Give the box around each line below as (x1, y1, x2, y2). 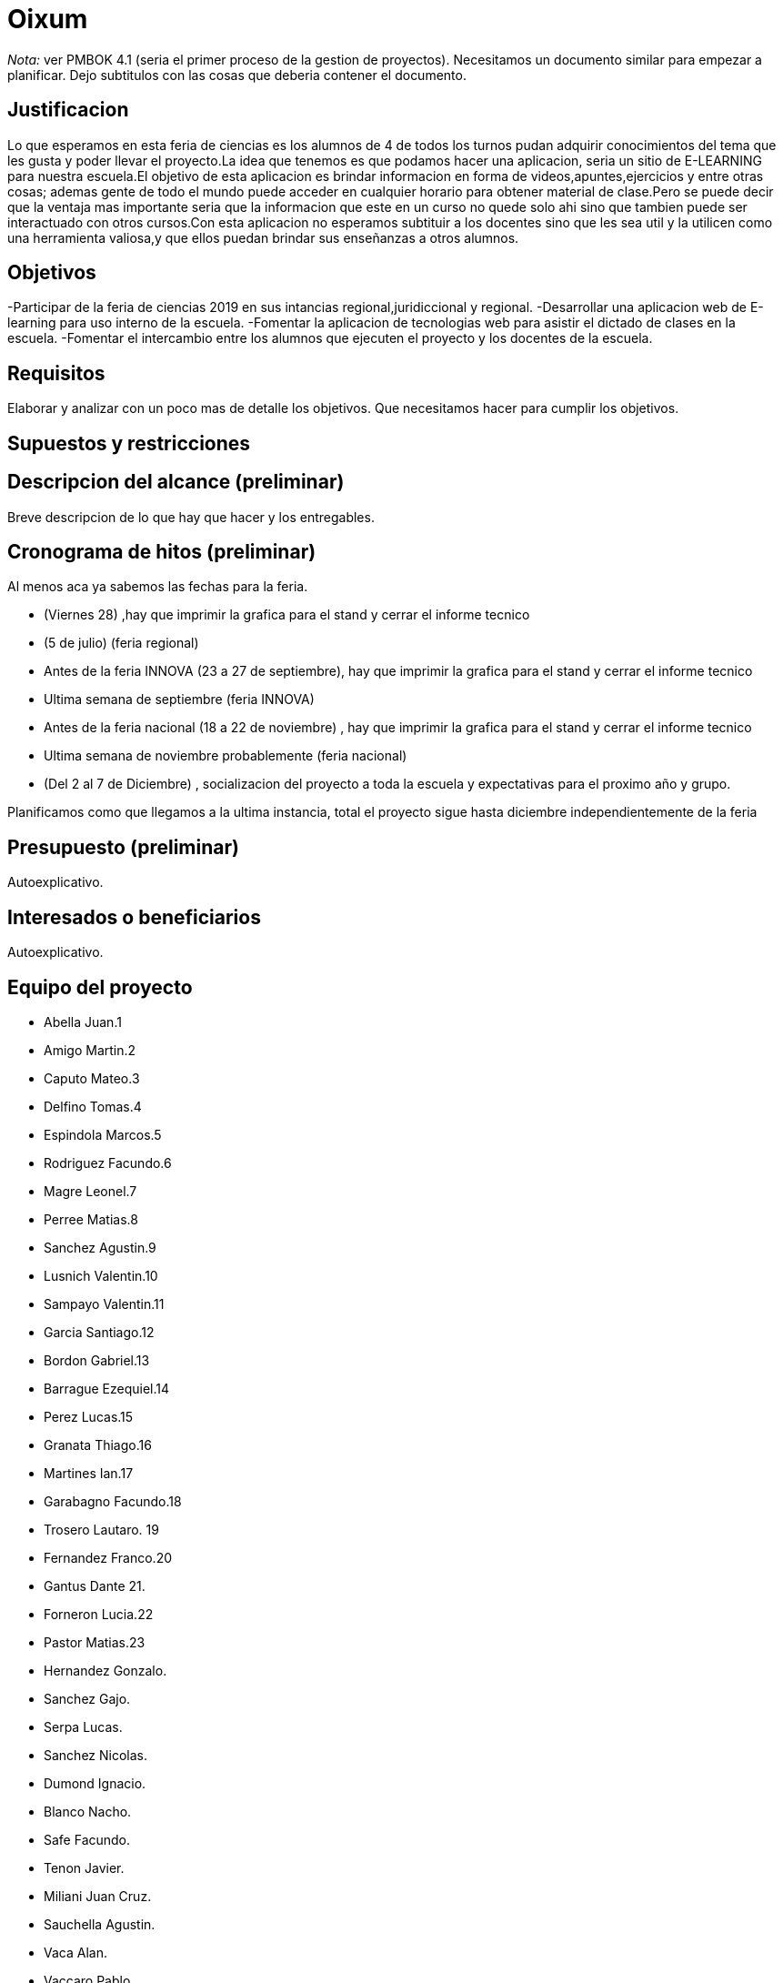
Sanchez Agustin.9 (44, 1239, 156, 1255)
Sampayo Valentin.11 (44, 1295, 165, 1312)
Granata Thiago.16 (44, 1436, 152, 1453)
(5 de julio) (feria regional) (44, 635, 199, 651)
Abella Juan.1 (44, 1013, 122, 1030)
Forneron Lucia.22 (44, 1606, 154, 1622)
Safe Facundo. (44, 1831, 131, 1847)
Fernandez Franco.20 (44, 1549, 173, 1565)
